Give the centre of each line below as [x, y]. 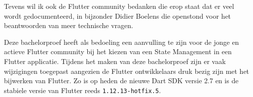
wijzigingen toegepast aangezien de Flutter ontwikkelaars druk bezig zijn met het [127, 71]
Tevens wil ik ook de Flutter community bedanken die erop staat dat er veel [119, 6]
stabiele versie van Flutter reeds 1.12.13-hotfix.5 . [83, 90]
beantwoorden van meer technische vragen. [69, 25]
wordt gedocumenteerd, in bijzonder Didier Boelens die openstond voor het [118, 16]
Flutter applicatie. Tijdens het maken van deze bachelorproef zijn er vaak [115, 61]
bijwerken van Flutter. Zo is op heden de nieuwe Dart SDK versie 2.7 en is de [121, 81]
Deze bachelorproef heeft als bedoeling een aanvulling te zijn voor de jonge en [122, 42]
